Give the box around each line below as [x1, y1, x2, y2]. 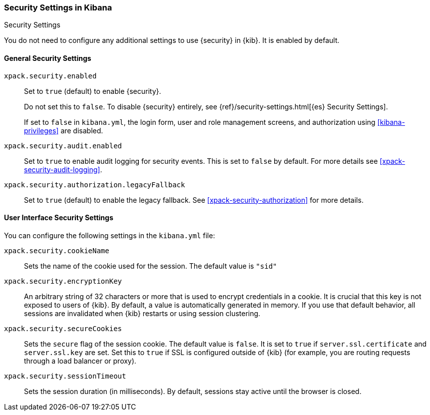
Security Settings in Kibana [4, 2, 112, 12]
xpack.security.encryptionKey [4, 277, 122, 285]
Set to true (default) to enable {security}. [24, 86, 161, 95]
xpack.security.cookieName [4, 246, 109, 255]
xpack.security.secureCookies [4, 324, 122, 333]
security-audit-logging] [24, 165, 100, 174]
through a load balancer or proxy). [24, 356, 136, 365]
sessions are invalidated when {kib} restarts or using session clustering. [24, 309, 261, 318]
